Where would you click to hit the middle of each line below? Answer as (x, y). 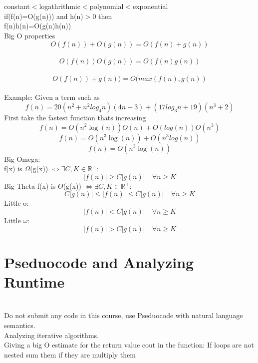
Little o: (16, 203)
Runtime (34, 281)
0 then (102, 16)
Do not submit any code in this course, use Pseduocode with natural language (124, 315)
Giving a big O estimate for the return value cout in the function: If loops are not (129, 345)
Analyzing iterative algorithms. (51, 335)
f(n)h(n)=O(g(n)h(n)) (38, 26)
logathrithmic (60, 6)
